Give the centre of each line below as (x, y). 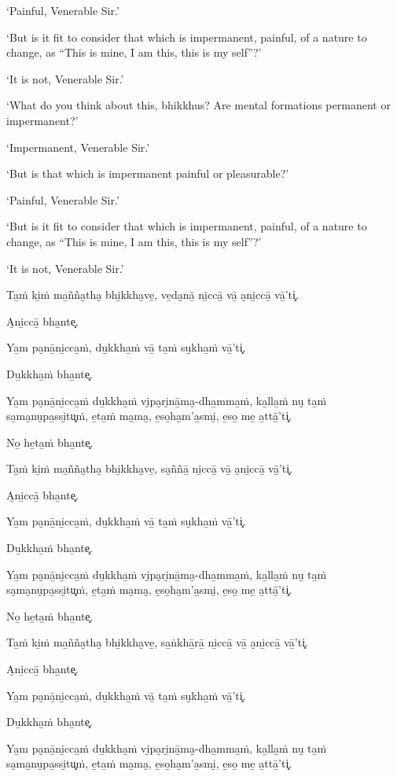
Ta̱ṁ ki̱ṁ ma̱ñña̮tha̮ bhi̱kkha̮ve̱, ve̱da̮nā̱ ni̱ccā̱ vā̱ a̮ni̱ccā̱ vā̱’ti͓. (153, 295)
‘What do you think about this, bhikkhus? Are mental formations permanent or (198, 105)
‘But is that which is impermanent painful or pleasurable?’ (148, 173)
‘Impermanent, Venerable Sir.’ (78, 147)
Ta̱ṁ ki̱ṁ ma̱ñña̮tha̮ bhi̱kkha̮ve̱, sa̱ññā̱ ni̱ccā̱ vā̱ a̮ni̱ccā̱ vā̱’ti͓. (150, 468)
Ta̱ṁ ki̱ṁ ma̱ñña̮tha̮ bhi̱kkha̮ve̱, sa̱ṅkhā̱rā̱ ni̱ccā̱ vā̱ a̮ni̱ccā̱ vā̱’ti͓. (157, 642)
